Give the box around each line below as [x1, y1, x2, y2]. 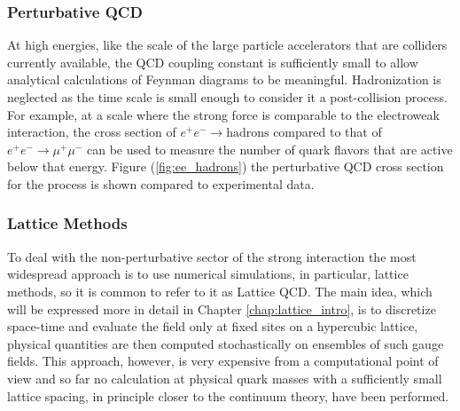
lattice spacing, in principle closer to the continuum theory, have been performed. [7, 386, 449, 405]
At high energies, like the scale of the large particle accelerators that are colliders [7, 36, 448, 54]
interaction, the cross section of [7, 123, 176, 141]
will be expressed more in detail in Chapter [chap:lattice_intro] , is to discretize [7, 299, 436, 318]
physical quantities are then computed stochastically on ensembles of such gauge [7, 334, 444, 352]
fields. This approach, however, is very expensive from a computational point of [7, 352, 439, 370]
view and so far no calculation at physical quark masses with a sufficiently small [7, 368, 442, 387]
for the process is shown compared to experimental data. [7, 174, 315, 193]
